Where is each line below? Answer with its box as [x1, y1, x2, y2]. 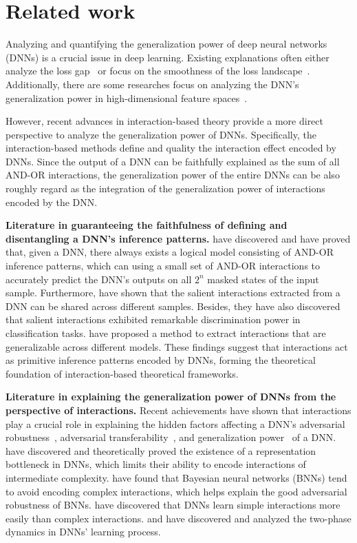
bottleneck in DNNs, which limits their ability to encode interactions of [6, 457, 306, 471]
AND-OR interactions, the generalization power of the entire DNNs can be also [6, 167, 340, 182]
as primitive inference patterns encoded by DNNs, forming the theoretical [6, 353, 316, 367]
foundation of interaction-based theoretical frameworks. [6, 366, 239, 380]
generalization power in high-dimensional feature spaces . [6, 90, 248, 105]
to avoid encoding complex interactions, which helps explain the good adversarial [6, 484, 347, 498]
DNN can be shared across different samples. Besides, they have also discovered [6, 298, 340, 313]
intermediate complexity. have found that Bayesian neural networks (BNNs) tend [6, 470, 347, 484]
